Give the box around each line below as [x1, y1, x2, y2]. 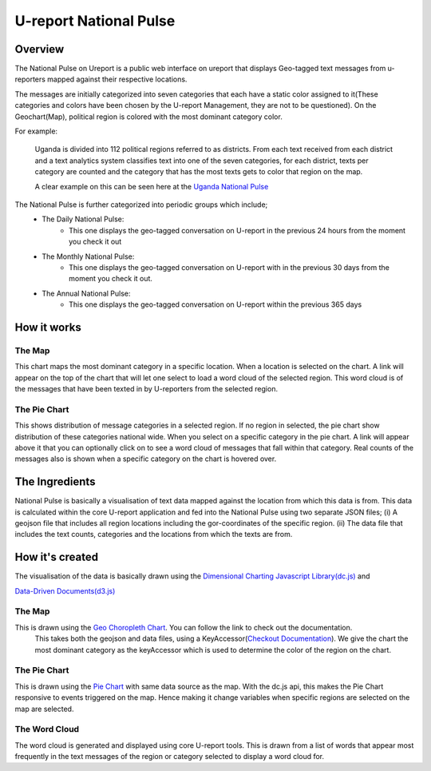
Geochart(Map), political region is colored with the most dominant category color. [14, 112, 283, 121]
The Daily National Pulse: [42, 214, 125, 224]
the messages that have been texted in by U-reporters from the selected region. [14, 384, 279, 394]
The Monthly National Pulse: [42, 252, 135, 261]
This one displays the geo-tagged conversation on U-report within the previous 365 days [69, 300, 362, 309]
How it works [14, 320, 81, 334]
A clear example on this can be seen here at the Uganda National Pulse [34, 181, 269, 191]
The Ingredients [14, 475, 96, 489]
